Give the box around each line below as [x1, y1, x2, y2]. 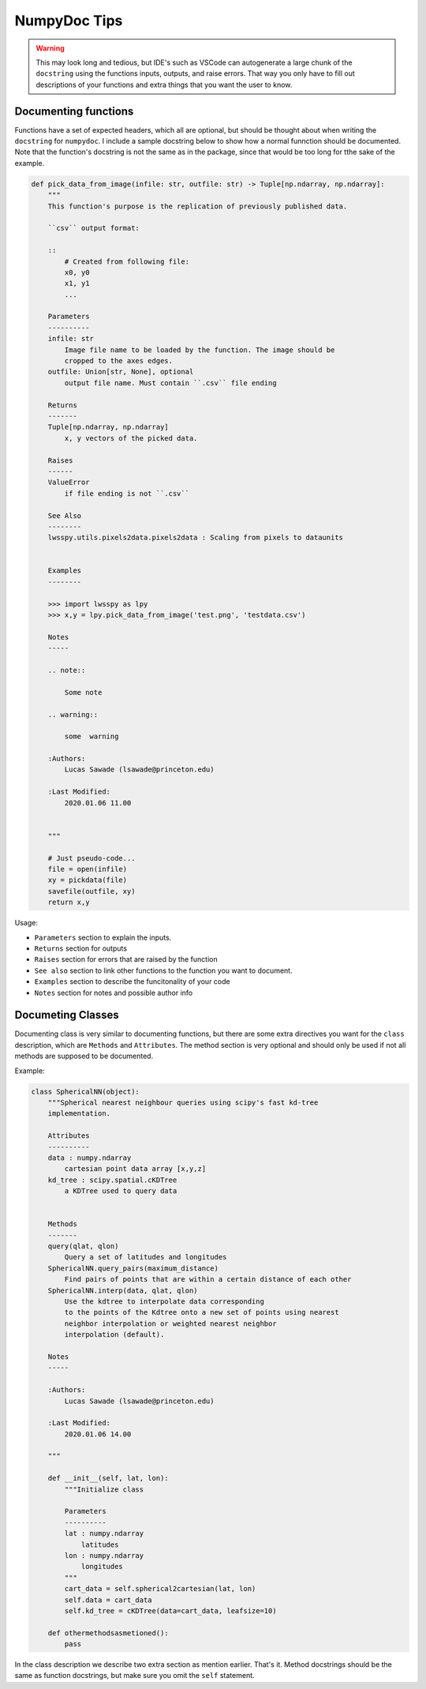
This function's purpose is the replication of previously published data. [47, 201, 348, 211]
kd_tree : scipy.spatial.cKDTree [47, 1175, 177, 1184]
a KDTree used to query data [64, 1187, 177, 1195]
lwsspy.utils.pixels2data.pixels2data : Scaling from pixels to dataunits [47, 533, 343, 542]
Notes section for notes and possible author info [34, 988, 193, 997]
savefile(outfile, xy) [47, 887, 136, 895]
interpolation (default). [64, 1331, 165, 1339]
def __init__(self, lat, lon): [47, 1473, 169, 1483]
